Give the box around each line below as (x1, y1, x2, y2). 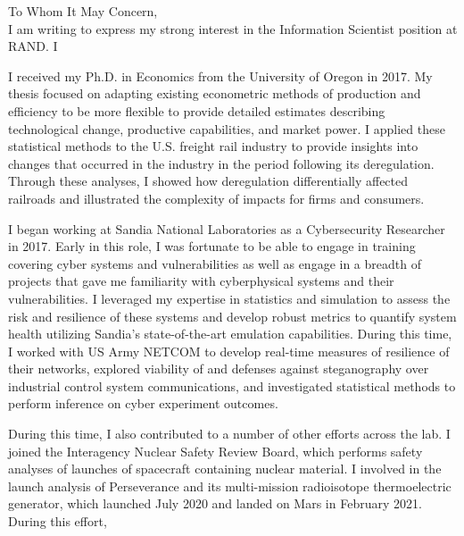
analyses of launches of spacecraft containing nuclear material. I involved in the (8, 459, 442, 478)
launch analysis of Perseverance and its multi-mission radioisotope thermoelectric (8, 476, 452, 495)
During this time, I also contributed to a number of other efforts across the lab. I (8, 424, 451, 443)
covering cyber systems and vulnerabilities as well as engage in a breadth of (8, 254, 421, 272)
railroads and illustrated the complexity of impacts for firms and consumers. (8, 188, 425, 207)
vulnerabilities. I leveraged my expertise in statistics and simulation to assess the (8, 289, 451, 307)
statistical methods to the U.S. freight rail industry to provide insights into (8, 137, 418, 155)
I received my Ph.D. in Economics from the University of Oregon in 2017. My (8, 66, 433, 85)
